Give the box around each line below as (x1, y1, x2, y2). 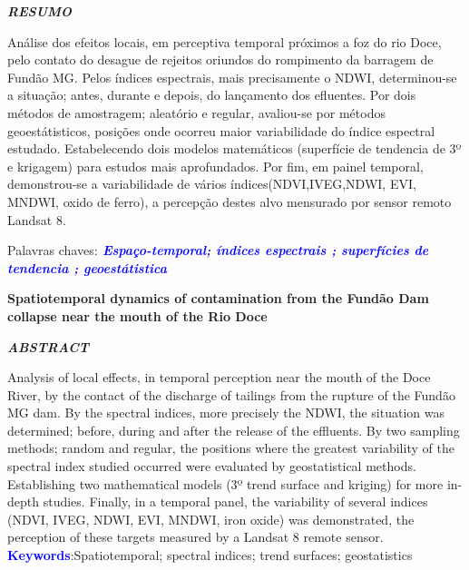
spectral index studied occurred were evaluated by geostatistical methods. (7, 457, 416, 476)
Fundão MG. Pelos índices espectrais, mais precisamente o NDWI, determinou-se (7, 67, 457, 86)
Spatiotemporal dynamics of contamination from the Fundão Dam (7, 289, 429, 308)
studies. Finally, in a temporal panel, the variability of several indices (43, 492, 428, 511)
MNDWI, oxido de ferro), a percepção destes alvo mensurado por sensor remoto (7, 192, 452, 211)
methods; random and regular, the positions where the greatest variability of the (7, 438, 454, 457)
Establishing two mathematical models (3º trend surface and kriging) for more (7, 474, 444, 493)
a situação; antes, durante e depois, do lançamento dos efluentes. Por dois (7, 85, 416, 104)
